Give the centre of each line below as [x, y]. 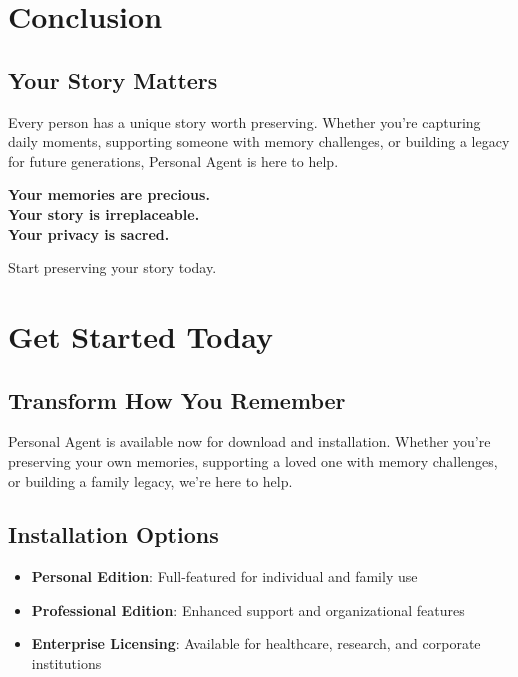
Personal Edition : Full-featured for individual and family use [224, 576]
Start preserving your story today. [112, 267]
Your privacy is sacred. [89, 233]
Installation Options [113, 534]
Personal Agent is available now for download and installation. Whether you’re [249, 441]
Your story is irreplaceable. [104, 213]
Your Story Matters [113, 79]
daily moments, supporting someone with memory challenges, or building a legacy [259, 141]
